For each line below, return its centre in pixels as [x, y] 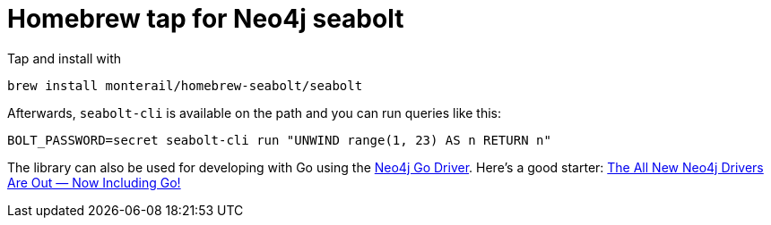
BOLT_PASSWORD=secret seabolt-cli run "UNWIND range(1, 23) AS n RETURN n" [279, 140]
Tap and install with [65, 58]
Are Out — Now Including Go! [94, 182]
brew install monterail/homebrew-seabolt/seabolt [185, 85]
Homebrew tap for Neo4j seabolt [206, 19]
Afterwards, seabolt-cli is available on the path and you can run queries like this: [255, 112]
